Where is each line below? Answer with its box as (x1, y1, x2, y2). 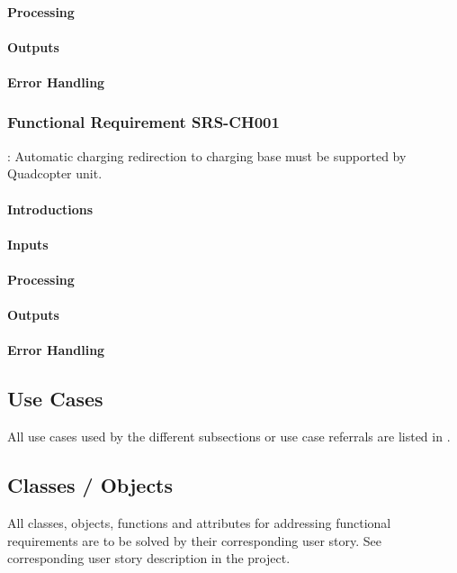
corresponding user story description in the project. (7, 549, 291, 568)
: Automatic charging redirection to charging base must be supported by (7, 146, 407, 165)
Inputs (7, 234, 49, 253)
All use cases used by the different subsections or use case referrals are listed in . (7, 427, 451, 446)
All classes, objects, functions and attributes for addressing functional (7, 513, 391, 532)
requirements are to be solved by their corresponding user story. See (7, 531, 382, 550)
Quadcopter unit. (7, 164, 103, 183)
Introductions (7, 199, 94, 218)
